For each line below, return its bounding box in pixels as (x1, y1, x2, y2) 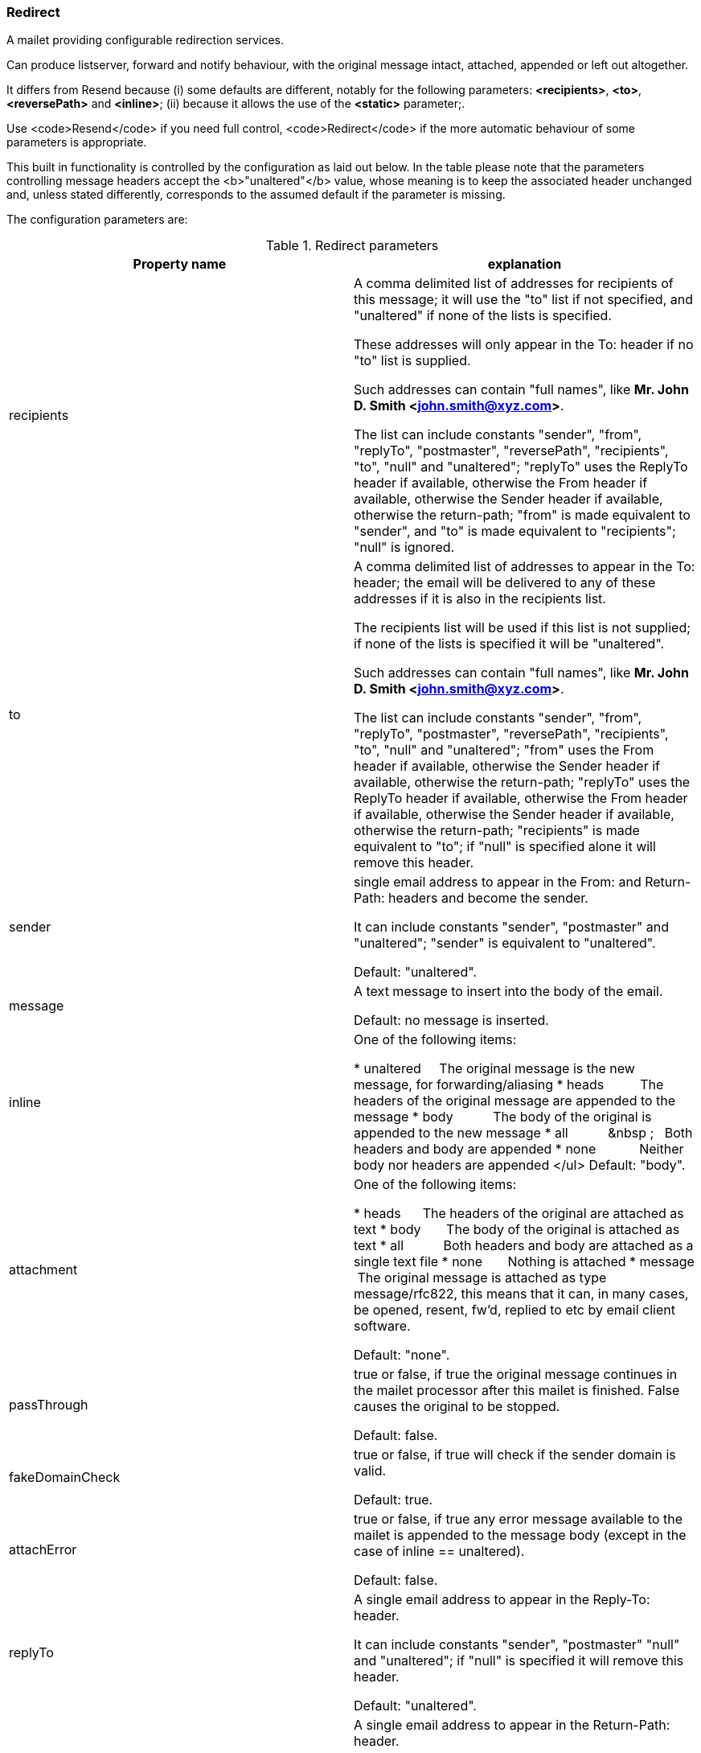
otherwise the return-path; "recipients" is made (354, 822, 640, 839)
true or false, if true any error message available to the (354, 1511, 683, 1528)
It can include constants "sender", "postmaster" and (354, 919, 669, 936)
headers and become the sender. (388, 890, 588, 907)
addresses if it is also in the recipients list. (354, 591, 606, 607)
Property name (133, 256, 227, 273)
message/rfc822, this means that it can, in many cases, (354, 1286, 689, 1302)
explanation (487, 256, 562, 273)
